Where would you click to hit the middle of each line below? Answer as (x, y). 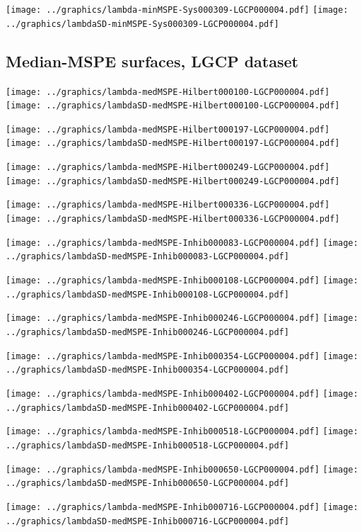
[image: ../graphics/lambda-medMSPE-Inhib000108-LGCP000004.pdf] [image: (182, 281)
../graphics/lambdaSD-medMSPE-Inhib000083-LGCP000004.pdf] (147, 257)
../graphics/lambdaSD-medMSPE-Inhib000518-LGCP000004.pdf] (147, 445)
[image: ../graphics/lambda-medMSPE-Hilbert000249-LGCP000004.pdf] (168, 168)
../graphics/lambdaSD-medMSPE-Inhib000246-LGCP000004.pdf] (147, 333)
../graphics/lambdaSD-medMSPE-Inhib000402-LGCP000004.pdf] (147, 408)
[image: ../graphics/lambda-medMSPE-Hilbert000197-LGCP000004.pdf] (168, 129)
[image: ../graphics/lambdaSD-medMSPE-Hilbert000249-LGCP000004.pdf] (173, 181)
